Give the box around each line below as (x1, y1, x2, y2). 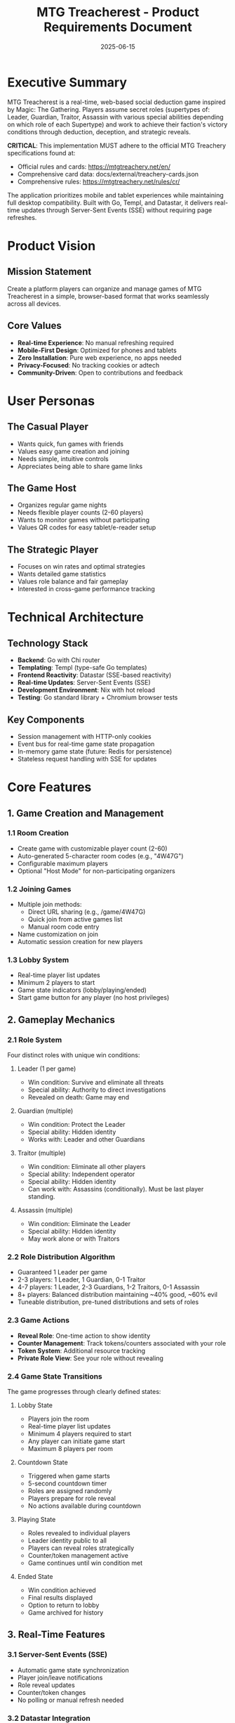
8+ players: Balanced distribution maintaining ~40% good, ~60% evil (17, 1291, 217, 1299)
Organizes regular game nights (17, 501, 107, 510)
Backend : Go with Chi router (17, 656, 100, 664)
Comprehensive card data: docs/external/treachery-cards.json (17, 169, 199, 178)
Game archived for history (27, 1608, 104, 1617)
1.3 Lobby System (7, 955, 69, 965)
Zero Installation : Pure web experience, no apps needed (17, 353, 182, 362)
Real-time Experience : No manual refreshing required (17, 338, 174, 347)
